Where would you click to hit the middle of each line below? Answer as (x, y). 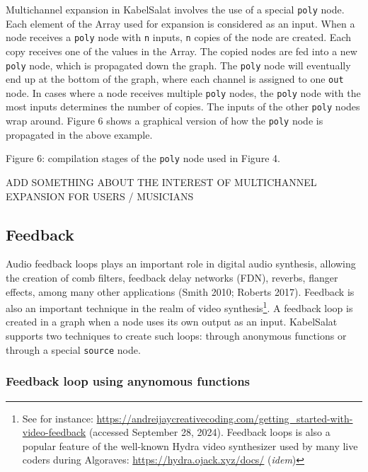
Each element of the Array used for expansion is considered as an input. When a (180, 23)
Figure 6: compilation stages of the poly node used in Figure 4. (143, 158)
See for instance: (58, 418)
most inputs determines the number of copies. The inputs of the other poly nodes (183, 107)
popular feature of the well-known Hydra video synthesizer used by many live (190, 445)
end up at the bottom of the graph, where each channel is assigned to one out (175, 79)
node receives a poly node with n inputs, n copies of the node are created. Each (179, 37)
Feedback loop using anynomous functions (128, 381)
